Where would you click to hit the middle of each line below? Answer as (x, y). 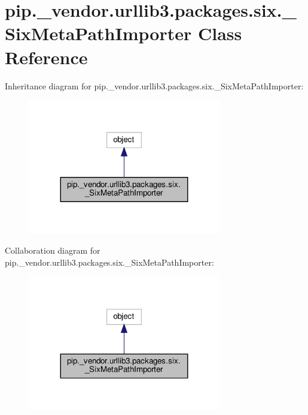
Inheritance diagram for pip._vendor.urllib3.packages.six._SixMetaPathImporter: (154, 85)
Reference (46, 57)
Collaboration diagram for (53, 250)
